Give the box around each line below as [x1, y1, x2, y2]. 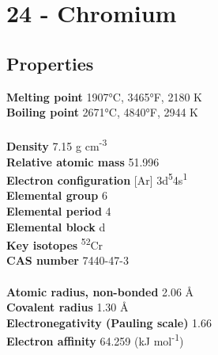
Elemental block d [6, 218, 106, 235]
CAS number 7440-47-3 [6, 252, 129, 269]
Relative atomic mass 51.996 [6, 153, 160, 170]
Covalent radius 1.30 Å [6, 299, 129, 315]
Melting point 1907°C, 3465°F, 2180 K [6, 88, 202, 105]
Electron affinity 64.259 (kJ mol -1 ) [6, 330, 184, 349]
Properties [6, 51, 94, 75]
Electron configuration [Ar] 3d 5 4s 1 [6, 170, 188, 188]
